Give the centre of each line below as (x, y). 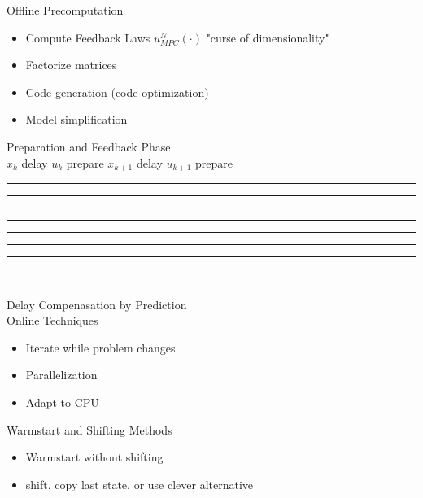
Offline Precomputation (65, 10)
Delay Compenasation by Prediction (97, 304)
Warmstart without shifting (94, 457)
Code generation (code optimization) (117, 92)
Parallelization (61, 375)
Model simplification (76, 119)
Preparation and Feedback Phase (89, 146)
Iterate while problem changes (100, 347)
